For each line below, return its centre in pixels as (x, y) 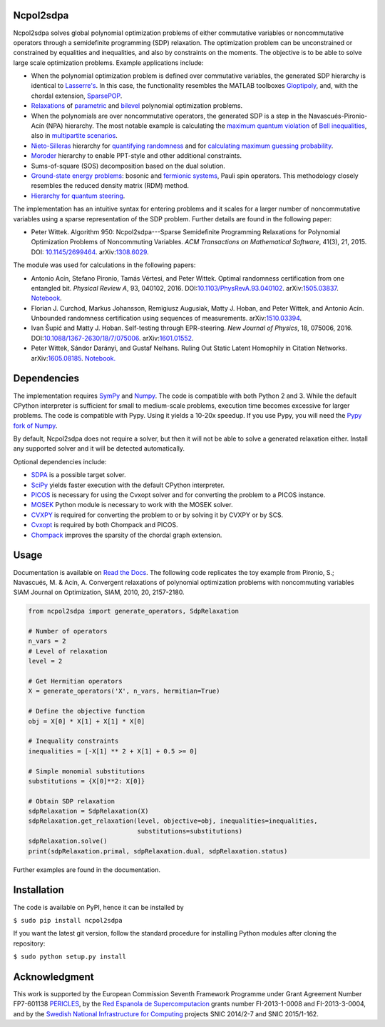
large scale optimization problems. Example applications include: (108, 62)
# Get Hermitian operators (75, 681)
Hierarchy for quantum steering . (78, 196)
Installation (38, 890)
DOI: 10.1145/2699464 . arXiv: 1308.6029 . (90, 252)
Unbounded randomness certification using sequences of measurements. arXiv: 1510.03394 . (166, 319)
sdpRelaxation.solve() (68, 841)
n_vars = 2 (47, 641)
